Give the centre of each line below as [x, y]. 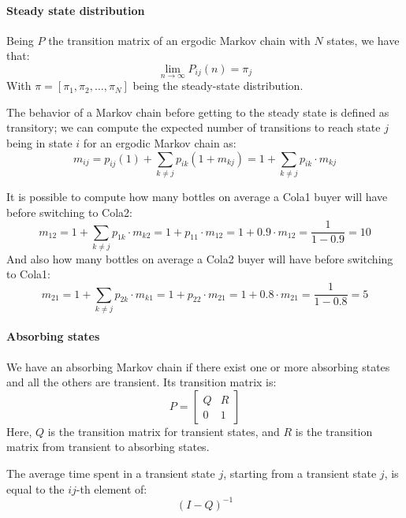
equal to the [35, 488]
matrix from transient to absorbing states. [108, 447]
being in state [39, 142]
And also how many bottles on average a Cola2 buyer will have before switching [200, 258]
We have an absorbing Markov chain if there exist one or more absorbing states [198, 366]
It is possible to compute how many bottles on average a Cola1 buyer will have [197, 196]
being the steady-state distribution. [218, 86]
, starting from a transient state [300, 473]
